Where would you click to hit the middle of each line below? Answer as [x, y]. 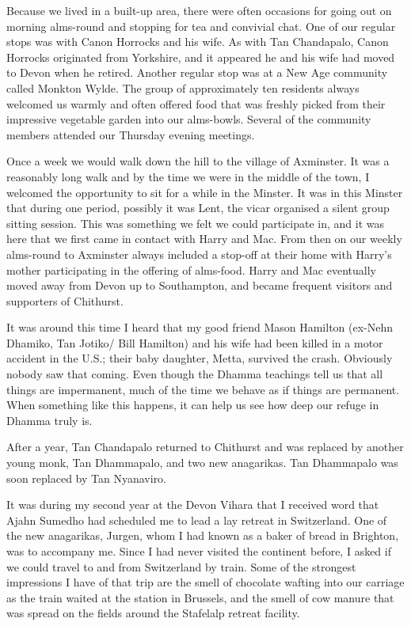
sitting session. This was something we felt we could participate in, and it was [195, 223]
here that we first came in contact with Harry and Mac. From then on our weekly [204, 239]
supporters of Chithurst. [65, 300]
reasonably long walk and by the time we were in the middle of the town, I [188, 176]
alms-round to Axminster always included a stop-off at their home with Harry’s [199, 254]
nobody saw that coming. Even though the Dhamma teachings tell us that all [195, 374]
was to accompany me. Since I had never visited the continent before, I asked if [199, 551]
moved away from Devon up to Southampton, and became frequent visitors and [200, 285]
